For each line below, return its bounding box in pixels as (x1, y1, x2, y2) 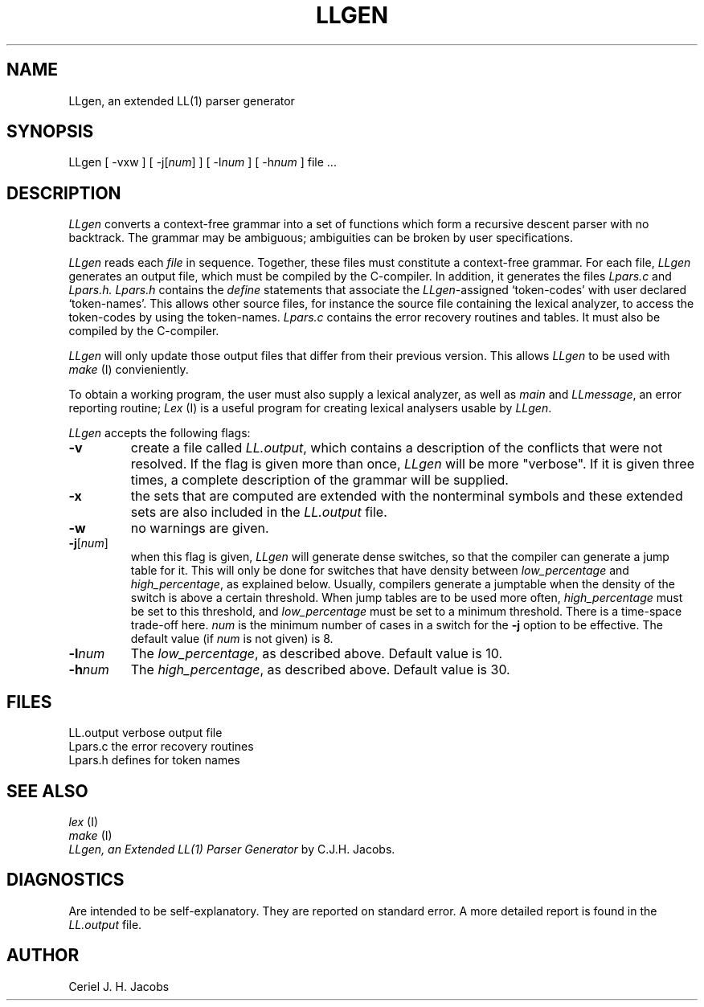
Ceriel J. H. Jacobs (68, 979, 170, 993)
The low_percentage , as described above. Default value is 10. (130, 645, 502, 662)
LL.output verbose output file (68, 726, 223, 740)
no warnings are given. (130, 520, 269, 537)
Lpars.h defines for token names (68, 753, 240, 768)
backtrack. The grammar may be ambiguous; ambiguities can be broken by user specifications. (68, 231, 574, 245)
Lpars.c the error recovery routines (68, 739, 254, 754)
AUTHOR (6, 945, 80, 966)
